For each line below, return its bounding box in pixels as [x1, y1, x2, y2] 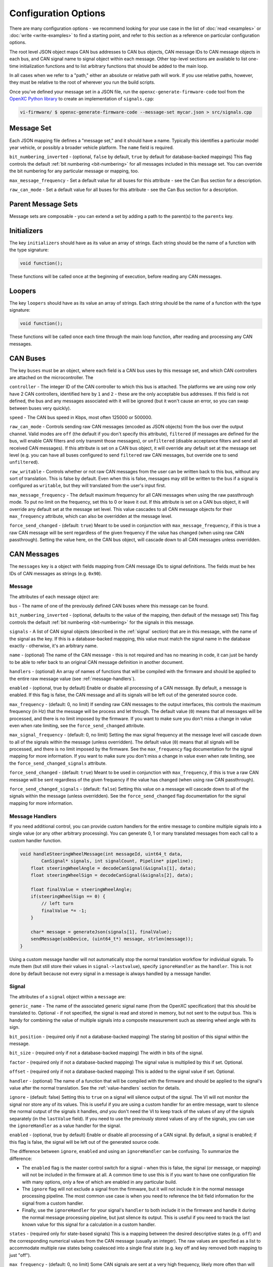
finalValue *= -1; [41, 908, 87, 913]
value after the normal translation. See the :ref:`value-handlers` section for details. [9, 1085, 180, 1091]
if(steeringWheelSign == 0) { [30, 893, 106, 900]
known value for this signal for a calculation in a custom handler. [22, 1221, 156, 1227]
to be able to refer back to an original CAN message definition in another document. [9, 659, 184, 665]
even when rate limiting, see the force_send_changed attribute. [9, 722, 145, 728]
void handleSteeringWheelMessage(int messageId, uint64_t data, [20, 851, 183, 856]
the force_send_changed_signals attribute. [9, 760, 107, 766]
